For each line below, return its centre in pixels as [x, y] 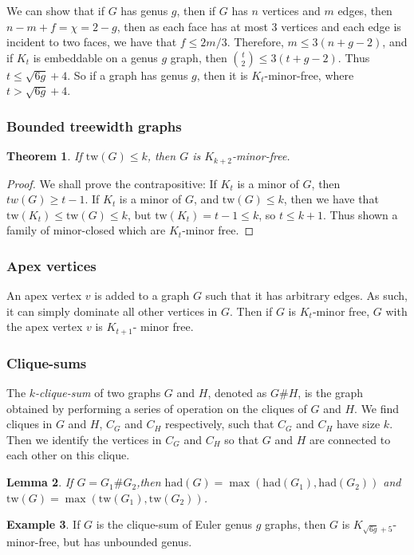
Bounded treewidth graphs [94, 126]
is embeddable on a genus [95, 57]
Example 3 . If [43, 524]
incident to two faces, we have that [92, 42]
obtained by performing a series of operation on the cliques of [157, 408]
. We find [377, 408]
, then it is [222, 75]
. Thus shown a [361, 214]
